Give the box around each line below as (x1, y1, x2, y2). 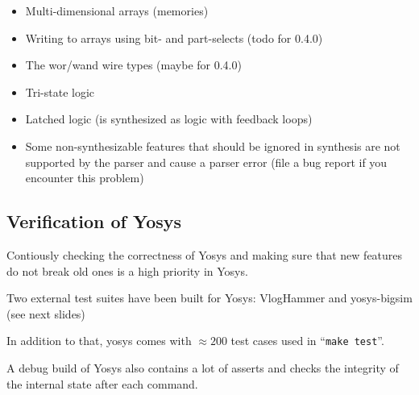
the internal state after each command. (6, 375, 198, 392)
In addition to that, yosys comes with (6, 332, 192, 349)
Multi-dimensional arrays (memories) (25, 2, 209, 19)
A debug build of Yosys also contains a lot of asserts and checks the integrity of (6, 359, 399, 376)
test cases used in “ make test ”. (230, 332, 384, 349)
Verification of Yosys (6, 209, 182, 234)
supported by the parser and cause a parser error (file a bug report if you (25, 153, 388, 170)
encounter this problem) (25, 169, 144, 186)
